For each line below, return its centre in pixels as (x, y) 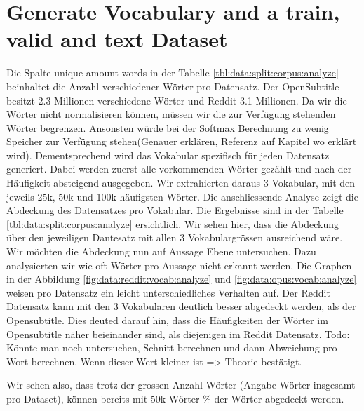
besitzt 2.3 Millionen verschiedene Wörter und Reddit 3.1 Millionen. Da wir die (177, 100)
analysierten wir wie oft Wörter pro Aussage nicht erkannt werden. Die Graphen (179, 265)
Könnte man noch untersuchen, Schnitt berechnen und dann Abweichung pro (172, 348)
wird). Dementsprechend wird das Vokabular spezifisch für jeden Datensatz (168, 155)
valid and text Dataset (117, 39)
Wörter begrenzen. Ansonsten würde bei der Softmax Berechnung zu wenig (168, 127)
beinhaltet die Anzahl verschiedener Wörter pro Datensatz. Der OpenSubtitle (173, 86)
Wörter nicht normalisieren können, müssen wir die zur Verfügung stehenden (171, 114)
